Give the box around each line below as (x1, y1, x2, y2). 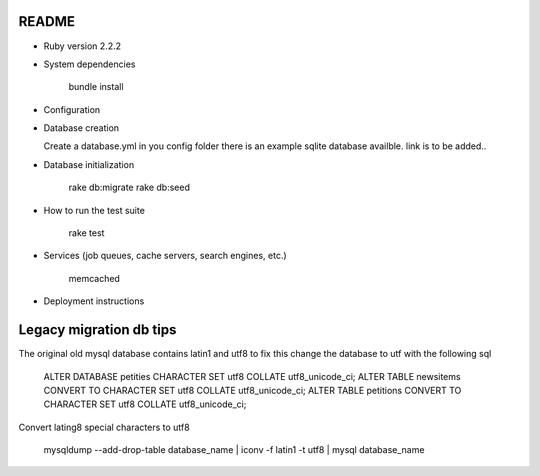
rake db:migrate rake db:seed (68, 181, 190, 194)
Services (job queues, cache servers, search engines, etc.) (43, 250, 287, 262)
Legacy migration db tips (18, 321, 177, 339)
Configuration (43, 103, 101, 115)
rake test (68, 227, 105, 239)
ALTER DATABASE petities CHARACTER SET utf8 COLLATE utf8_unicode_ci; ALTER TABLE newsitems (43, 370, 461, 382)
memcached (68, 272, 120, 284)
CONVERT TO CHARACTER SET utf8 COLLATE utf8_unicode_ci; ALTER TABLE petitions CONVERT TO (43, 384, 462, 396)
